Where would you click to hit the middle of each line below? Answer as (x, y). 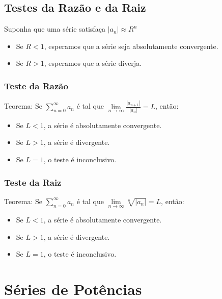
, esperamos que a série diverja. (93, 63)
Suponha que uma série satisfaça (55, 29)
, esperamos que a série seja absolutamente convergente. (131, 46)
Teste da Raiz (33, 182)
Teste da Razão (36, 85)
